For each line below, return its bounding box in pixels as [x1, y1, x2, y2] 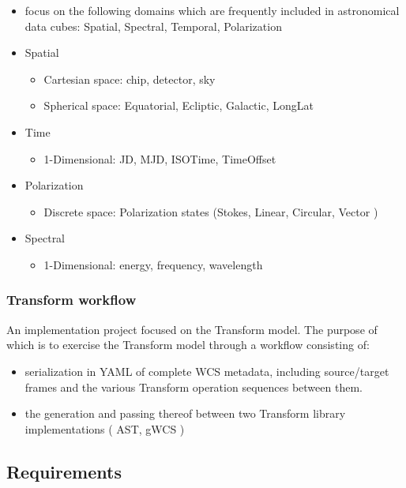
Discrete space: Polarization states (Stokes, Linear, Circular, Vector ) [43, 203, 378, 220]
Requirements [6, 459, 122, 483]
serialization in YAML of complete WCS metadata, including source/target [24, 362, 389, 379]
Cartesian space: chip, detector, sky [43, 70, 216, 87]
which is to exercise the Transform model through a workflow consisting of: [6, 336, 370, 353]
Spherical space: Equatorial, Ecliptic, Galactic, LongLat [43, 97, 314, 114]
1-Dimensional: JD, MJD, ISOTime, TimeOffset [43, 150, 276, 167]
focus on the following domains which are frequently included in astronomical [24, 2, 400, 18]
